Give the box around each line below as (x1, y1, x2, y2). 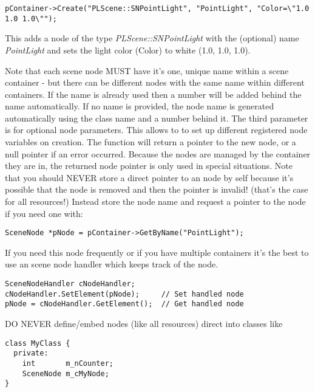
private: (13, 349, 49, 358)
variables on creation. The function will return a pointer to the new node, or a (5, 136, 296, 148)
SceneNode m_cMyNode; (22, 369, 109, 378)
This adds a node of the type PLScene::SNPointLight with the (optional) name (5, 32, 299, 44)
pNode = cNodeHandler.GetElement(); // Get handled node (5, 300, 244, 309)
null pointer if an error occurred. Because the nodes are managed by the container (5, 147, 311, 160)
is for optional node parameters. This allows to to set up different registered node (5, 123, 308, 136)
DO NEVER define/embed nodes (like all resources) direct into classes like (5, 317, 283, 330)
